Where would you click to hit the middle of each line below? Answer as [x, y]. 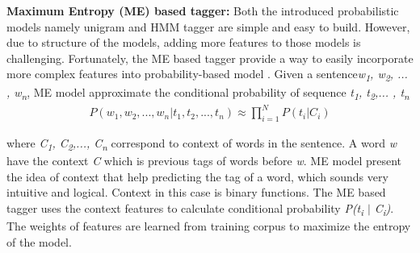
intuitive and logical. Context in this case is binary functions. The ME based [196, 192]
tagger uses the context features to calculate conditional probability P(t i [185, 209]
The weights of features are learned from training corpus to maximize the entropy [209, 225]
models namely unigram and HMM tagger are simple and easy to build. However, [208, 26]
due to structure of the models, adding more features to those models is [184, 42]
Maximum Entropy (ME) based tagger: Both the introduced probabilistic [203, 10]
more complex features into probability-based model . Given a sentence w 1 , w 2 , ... [207, 75]
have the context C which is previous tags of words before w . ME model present [204, 161]
